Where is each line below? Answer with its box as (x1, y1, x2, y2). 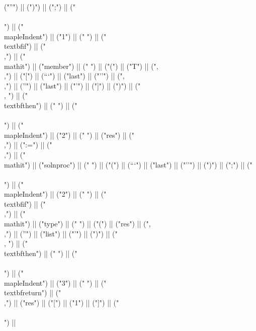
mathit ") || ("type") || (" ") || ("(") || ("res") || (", (4, 218, 151, 229)
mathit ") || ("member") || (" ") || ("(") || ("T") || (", (4, 60, 158, 71)
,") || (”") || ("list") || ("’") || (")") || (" (4, 228, 118, 238)
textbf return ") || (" (4, 287, 61, 298)
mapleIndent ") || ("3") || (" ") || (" (4, 277, 107, 288)
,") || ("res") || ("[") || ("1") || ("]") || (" (4, 297, 119, 307)
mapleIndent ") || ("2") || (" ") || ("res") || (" (4, 129, 135, 140)
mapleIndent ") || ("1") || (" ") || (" (4, 31, 107, 41)
